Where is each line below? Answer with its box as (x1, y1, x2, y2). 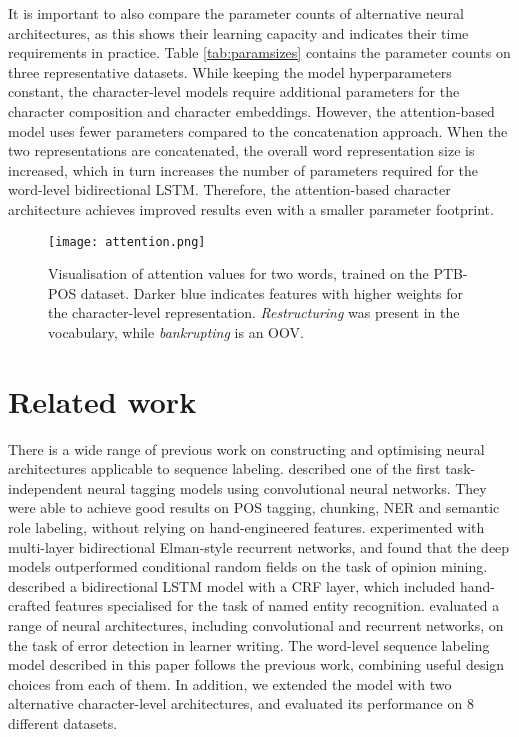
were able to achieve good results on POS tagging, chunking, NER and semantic (8, 497, 500, 518)
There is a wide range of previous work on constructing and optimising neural (8, 438, 485, 459)
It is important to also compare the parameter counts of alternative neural (8, 3, 464, 23)
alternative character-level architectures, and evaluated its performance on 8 (8, 693, 474, 714)
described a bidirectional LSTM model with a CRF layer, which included (8, 575, 456, 596)
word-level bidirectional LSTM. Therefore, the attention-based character (8, 179, 451, 200)
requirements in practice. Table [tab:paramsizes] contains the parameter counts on (8, 42, 511, 63)
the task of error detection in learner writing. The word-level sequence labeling (8, 634, 490, 655)
